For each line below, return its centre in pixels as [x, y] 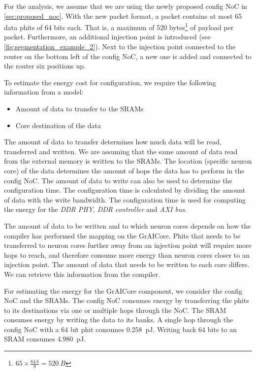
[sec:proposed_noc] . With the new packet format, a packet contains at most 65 [123, 16]
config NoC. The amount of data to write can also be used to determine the [118, 180]
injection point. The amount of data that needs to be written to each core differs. [127, 264]
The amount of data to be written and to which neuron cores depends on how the [128, 225]
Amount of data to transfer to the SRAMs [80, 108]
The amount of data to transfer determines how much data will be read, [113, 142]
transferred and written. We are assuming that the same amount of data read [121, 151]
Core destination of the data [58, 125]
